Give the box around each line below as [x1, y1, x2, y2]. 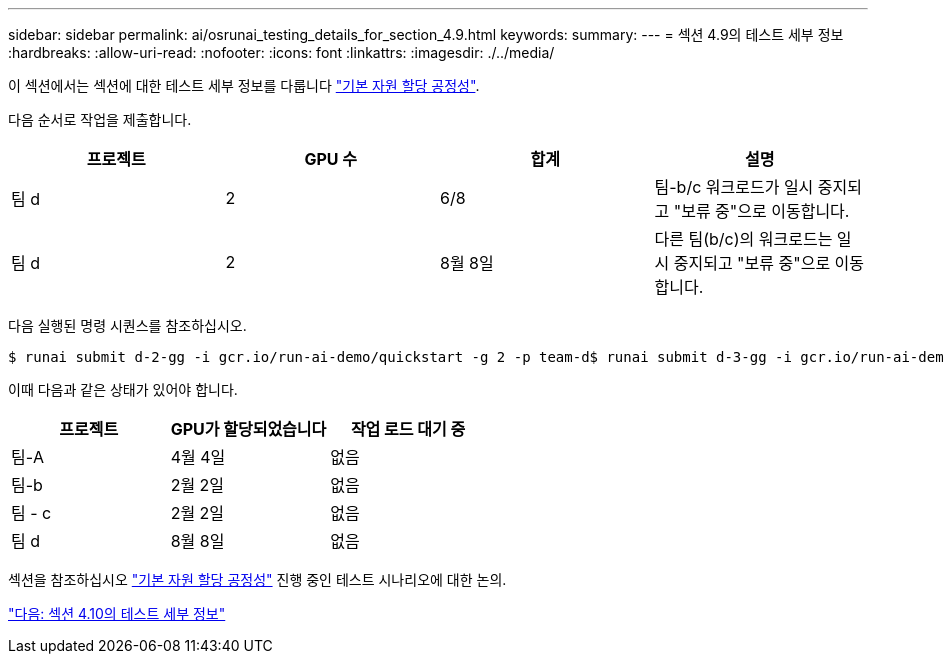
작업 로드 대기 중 [350, 419, 466, 439]
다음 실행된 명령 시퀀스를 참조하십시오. [8, 317, 247, 334]
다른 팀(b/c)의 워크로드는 [654, 229, 833, 249]
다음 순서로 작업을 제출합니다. [8, 111, 192, 128]
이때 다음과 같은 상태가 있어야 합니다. [8, 381, 238, 398]
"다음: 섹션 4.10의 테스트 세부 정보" [8, 605, 226, 622]
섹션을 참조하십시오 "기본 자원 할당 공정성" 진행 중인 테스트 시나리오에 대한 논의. [8, 571, 507, 588]
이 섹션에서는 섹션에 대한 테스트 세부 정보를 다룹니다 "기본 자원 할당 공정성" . [8, 77, 480, 94]
